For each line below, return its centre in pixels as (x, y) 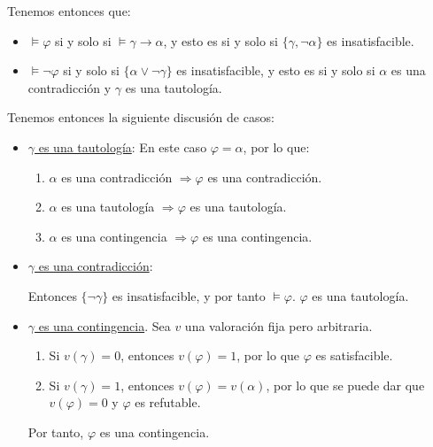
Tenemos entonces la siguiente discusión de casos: (141, 117)
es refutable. (168, 402)
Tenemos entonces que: (69, 11)
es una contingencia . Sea (104, 325)
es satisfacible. (354, 355)
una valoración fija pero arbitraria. (278, 325)
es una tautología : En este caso (123, 146)
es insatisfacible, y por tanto (189, 295)
